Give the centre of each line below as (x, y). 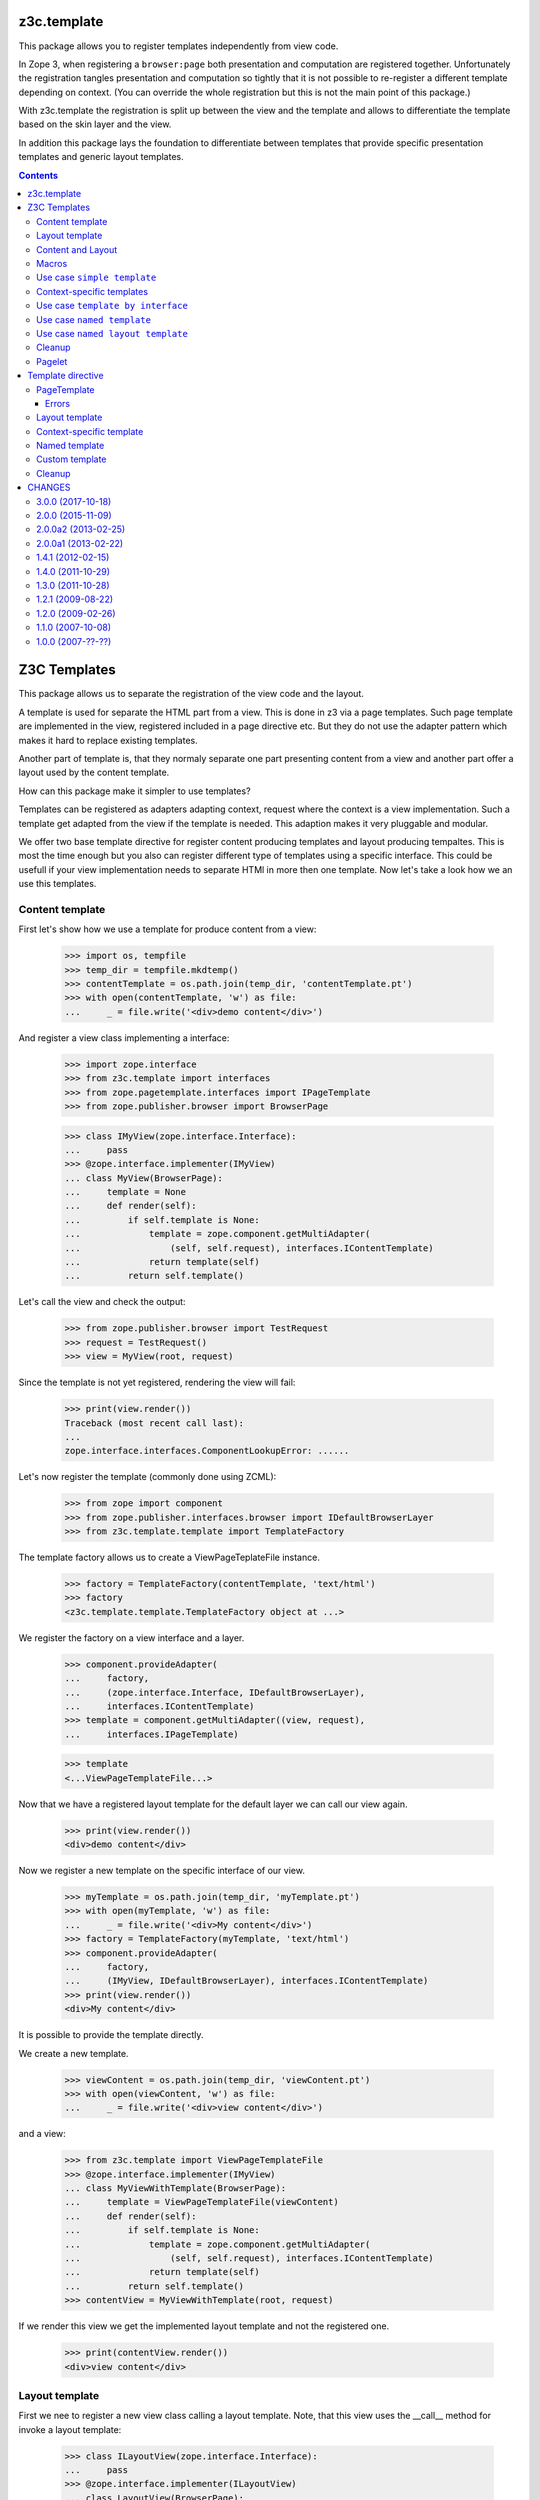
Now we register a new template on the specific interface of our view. (161, 1871)
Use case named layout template (112, 333)
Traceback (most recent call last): (154, 1423)
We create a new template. (73, 2053)
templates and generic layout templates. (101, 157)
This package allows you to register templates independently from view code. (178, 46)
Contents (38, 175)
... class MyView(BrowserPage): (144, 1178)
